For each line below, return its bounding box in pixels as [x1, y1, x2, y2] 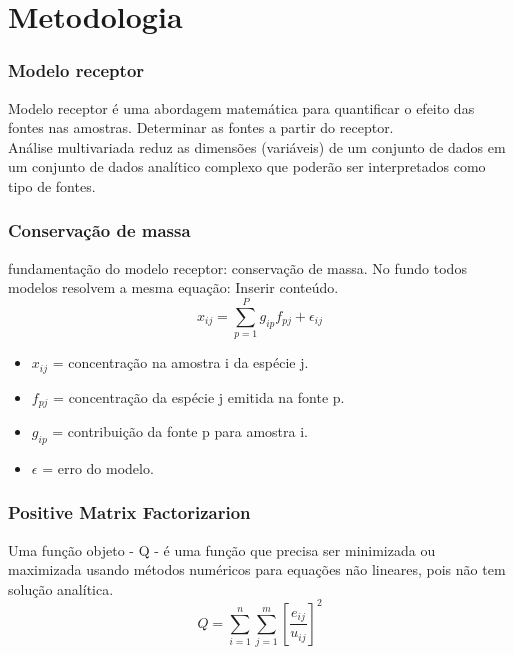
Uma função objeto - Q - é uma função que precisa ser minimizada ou [8, 539, 436, 560]
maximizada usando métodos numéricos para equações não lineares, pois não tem [8, 559, 506, 580]
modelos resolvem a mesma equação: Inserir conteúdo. [8, 277, 339, 298]
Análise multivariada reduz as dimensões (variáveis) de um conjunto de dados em [8, 136, 506, 157]
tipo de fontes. [8, 175, 96, 196]
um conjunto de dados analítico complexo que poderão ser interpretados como [8, 156, 486, 177]
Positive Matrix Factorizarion [8, 500, 251, 525]
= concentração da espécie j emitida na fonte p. [53, 386, 345, 407]
